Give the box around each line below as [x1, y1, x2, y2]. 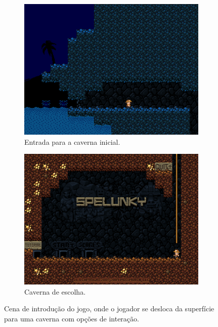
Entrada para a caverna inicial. [24, 136, 120, 147]
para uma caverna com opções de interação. [4, 313, 139, 323]
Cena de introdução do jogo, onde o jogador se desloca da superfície [4, 303, 214, 314]
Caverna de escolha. [24, 286, 86, 297]
